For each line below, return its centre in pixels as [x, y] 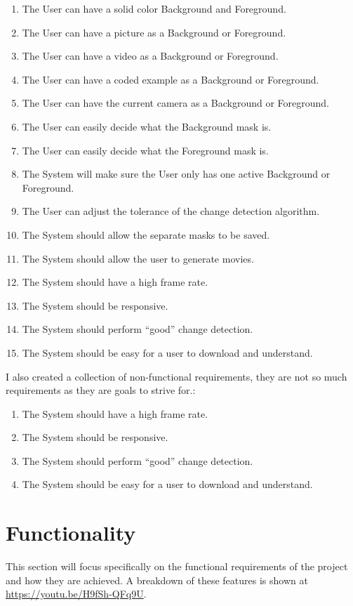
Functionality [71, 533]
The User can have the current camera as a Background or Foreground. [175, 103]
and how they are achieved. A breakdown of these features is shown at [157, 580]
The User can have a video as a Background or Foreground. [150, 56]
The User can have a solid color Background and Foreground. [154, 8]
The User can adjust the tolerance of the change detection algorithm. [171, 211]
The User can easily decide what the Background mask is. [147, 126]
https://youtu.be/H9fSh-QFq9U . [76, 594]
